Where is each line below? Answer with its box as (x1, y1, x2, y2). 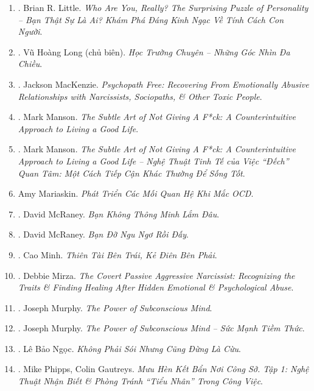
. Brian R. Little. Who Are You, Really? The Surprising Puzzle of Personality (18, 1, 309, 13)
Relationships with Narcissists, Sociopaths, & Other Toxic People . (18, 90, 262, 102)
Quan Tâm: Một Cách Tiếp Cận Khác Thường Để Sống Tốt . (18, 166, 245, 179)
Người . (18, 25, 43, 38)
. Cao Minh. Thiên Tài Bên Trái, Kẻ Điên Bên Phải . (18, 248, 217, 261)
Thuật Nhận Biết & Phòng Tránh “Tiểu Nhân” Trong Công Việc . (18, 375, 263, 387)
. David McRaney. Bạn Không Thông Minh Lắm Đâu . (18, 207, 220, 220)
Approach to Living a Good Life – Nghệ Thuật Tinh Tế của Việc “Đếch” (18, 154, 289, 167)
